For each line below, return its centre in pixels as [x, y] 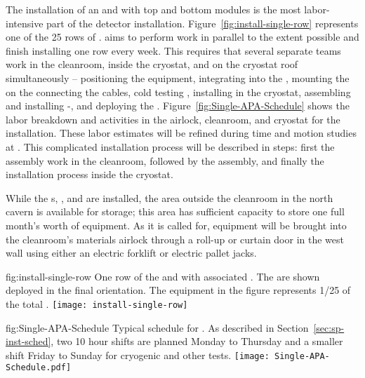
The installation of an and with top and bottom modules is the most [153, 9]
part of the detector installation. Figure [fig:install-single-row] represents [203, 23]
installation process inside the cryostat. [89, 174]
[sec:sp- [329, 327]
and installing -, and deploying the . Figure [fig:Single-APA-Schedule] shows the [178, 106]
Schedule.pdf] [39, 368]
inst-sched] [28, 341]
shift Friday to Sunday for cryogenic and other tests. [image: [138, 355]
